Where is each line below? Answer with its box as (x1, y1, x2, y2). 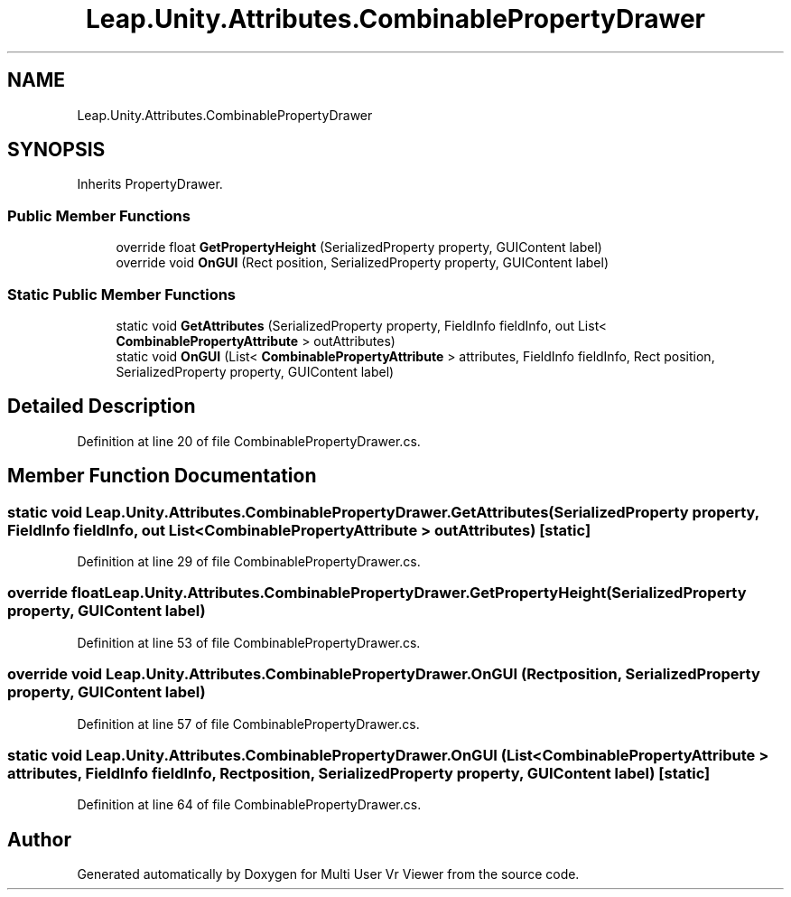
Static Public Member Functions (7, 285, 237, 304)
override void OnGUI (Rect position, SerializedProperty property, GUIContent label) (116, 255, 609, 271)
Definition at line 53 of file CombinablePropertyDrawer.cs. (77, 634, 421, 650)
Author (7, 827, 71, 851)
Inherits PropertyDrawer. (77, 176, 223, 192)
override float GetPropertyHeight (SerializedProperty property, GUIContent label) (116, 239, 602, 256)
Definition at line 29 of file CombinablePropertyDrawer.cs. (77, 554, 421, 569)
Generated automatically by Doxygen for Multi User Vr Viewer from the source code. (77, 866, 580, 883)
